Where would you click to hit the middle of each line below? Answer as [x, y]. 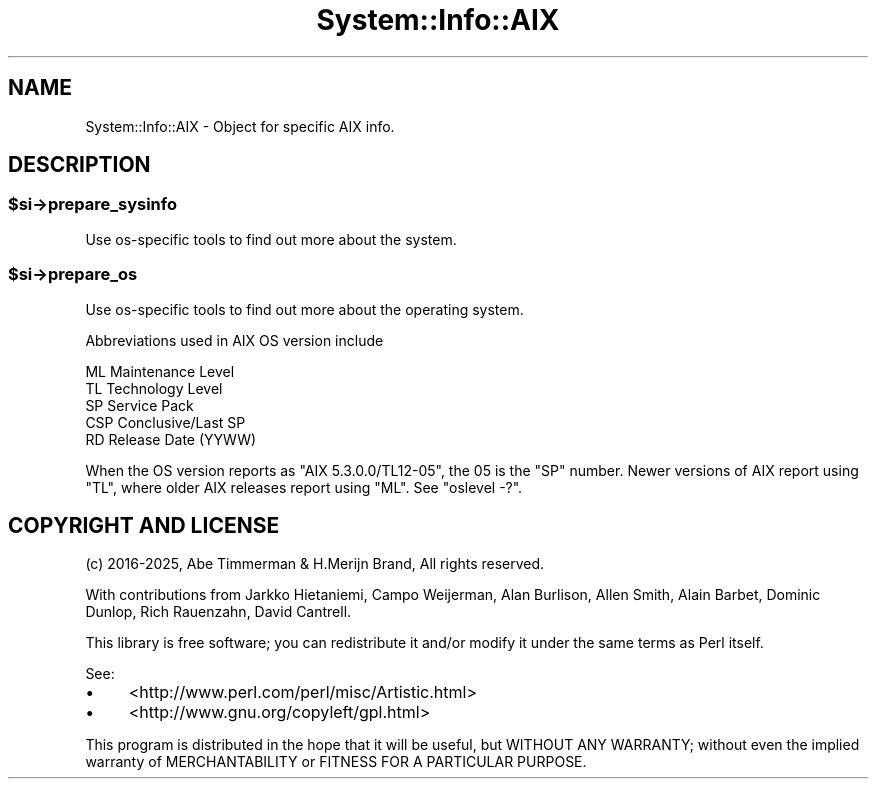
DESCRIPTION [79, 165]
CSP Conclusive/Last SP [165, 422]
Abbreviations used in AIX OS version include [234, 340]
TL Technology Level [154, 388]
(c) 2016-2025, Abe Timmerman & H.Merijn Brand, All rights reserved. [315, 564]
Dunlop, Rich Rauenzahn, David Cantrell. [218, 612]
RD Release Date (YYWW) [171, 439]
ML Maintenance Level [160, 371]
